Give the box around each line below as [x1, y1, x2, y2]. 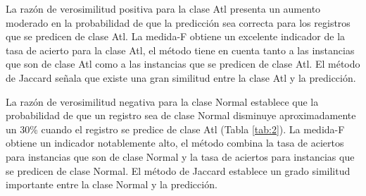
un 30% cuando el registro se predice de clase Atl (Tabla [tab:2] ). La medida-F [6, 121, 345, 136]
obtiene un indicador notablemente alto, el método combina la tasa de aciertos [6, 135, 344, 150]
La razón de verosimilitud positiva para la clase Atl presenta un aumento [6, 1, 321, 16]
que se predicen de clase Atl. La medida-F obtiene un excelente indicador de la [6, 29, 346, 44]
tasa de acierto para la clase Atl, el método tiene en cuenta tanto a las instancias [6, 42, 355, 57]
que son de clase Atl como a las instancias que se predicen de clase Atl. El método [6, 56, 360, 71]
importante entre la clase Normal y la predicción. [6, 177, 217, 192]
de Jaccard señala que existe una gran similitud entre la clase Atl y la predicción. [6, 70, 356, 85]
